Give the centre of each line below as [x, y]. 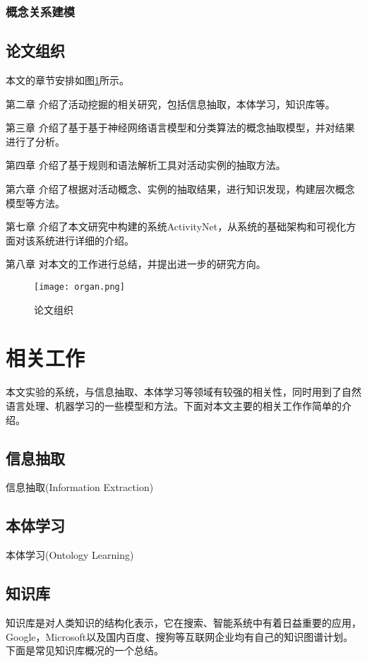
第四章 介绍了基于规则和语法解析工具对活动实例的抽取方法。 [146, 165]
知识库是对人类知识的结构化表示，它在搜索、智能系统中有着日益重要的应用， [183, 622]
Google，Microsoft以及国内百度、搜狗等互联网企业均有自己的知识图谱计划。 [180, 636]
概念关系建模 [41, 11]
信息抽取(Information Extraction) [80, 487]
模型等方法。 [35, 202]
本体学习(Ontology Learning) [70, 555]
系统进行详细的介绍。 [84, 240]
